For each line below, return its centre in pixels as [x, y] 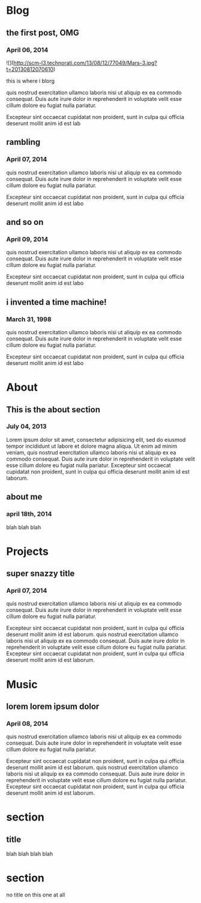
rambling [23, 142]
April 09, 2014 [27, 239]
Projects [28, 551]
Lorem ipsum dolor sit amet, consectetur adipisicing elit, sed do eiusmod [96, 439]
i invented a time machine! [56, 302]
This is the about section [53, 409]
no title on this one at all [36, 895]
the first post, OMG [43, 33]
